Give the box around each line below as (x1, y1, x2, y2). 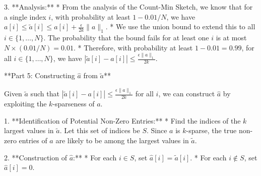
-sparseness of (52, 98, 95, 109)
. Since (146, 125, 167, 136)
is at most (216, 32, 247, 42)
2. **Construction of (4, 152, 67, 162)
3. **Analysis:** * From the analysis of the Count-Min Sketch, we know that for (4, 2, 253, 12)
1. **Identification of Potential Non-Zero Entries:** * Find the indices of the (4, 115, 241, 126)
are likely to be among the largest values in (55, 135, 189, 146)
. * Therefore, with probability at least (74, 42, 193, 52)
